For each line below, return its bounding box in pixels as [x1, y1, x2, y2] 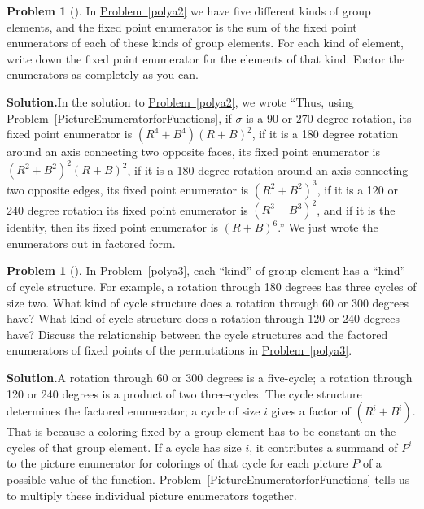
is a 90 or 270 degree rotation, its [246, 109, 412, 126]
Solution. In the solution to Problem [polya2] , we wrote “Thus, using [7, 93, 354, 110]
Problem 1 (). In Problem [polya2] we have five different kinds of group [7, 2, 371, 19]
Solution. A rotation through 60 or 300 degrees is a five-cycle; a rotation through [7, 369, 413, 385]
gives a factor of [271, 402, 351, 420]
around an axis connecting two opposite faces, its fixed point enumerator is [7, 143, 381, 160]
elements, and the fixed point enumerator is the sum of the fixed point [7, 18, 357, 35]
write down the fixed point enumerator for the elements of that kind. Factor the [7, 50, 405, 67]
